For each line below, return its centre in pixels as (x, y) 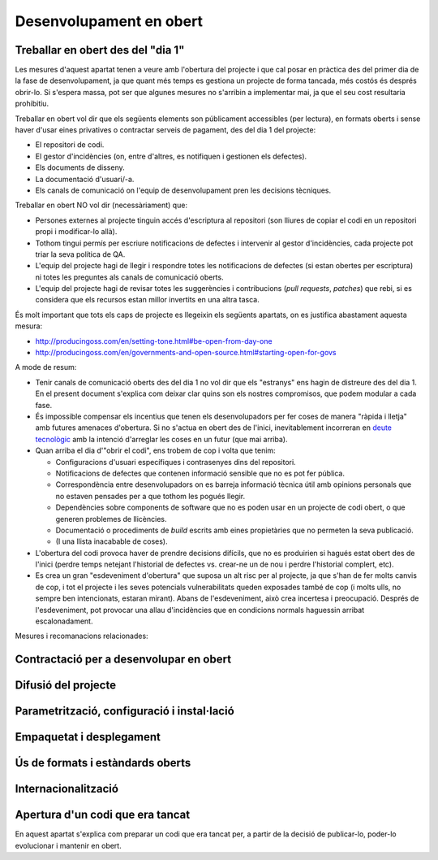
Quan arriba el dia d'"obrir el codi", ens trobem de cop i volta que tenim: (155, 450)
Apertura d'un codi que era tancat (103, 815)
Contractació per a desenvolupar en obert (123, 660)
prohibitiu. (32, 104)
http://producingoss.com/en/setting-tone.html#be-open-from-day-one (154, 341)
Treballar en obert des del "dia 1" (100, 50)
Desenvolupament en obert (109, 21)
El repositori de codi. (70, 145)
